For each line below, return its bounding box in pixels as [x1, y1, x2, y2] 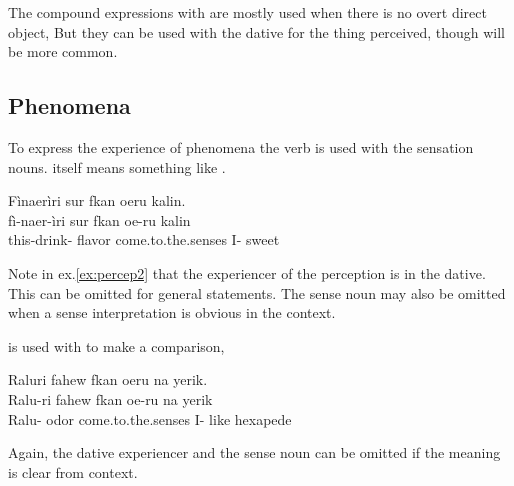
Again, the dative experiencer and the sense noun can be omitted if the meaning [8, 442, 501, 463]
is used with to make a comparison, [8, 335, 225, 356]
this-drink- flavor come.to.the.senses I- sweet [8, 229, 280, 250]
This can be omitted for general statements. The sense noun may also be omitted [8, 282, 506, 303]
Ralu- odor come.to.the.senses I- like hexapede [8, 408, 292, 429]
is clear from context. [8, 461, 138, 482]
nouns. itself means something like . [8, 156, 226, 177]
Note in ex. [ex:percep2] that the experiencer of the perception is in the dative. [8, 262, 486, 283]
